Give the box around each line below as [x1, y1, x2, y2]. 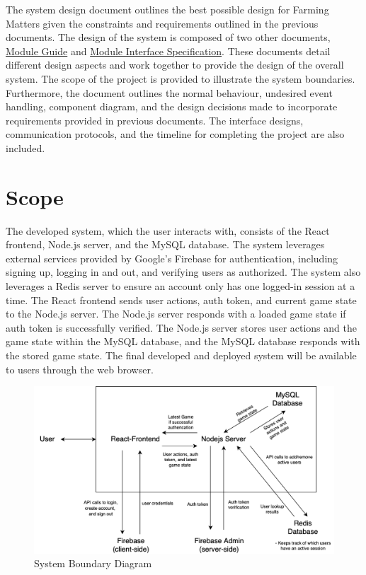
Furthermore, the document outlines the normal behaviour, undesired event [6, 85, 333, 100]
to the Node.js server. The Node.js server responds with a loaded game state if [6, 306, 346, 321]
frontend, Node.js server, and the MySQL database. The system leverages [6, 237, 325, 252]
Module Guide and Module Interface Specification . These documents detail [6, 43, 331, 58]
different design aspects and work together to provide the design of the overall [6, 57, 344, 72]
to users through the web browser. [6, 361, 154, 376]
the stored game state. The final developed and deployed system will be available [6, 348, 357, 362]
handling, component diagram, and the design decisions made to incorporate [6, 99, 338, 114]
